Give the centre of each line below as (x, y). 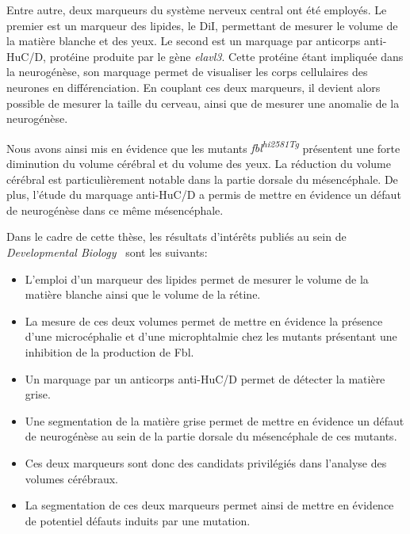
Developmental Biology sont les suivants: (107, 252)
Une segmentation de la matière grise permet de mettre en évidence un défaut (215, 420)
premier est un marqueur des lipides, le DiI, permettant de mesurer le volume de (202, 25)
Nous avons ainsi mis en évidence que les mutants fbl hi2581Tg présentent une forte (203, 147)
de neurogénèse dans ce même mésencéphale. (115, 210)
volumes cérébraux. (72, 478)
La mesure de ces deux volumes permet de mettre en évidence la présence (204, 320)
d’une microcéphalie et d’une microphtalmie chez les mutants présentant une (211, 336)
